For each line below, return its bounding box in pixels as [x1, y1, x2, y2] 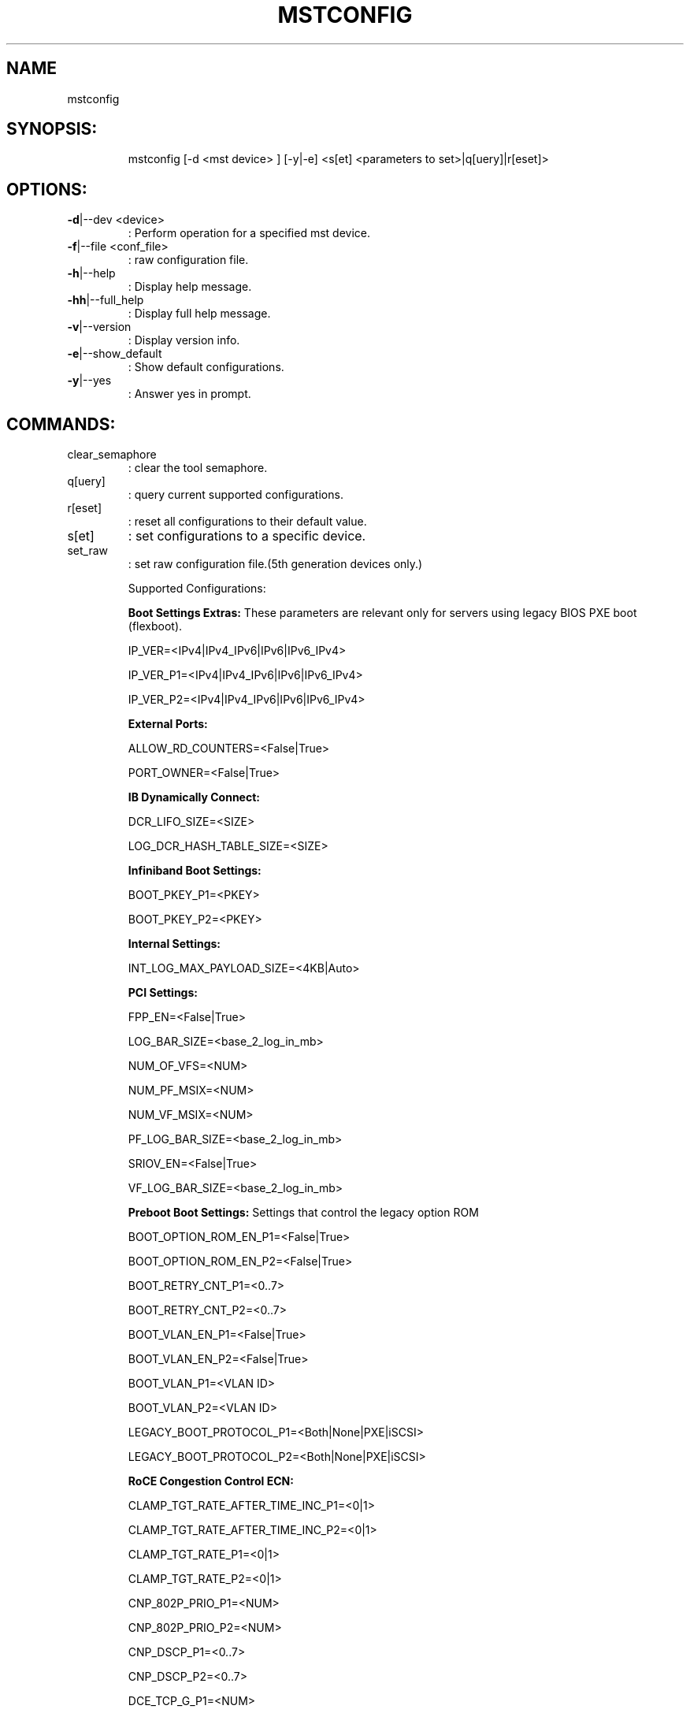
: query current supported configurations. [128, 488, 343, 502]
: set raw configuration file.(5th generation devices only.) [128, 557, 423, 571]
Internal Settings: [128, 937, 221, 951]
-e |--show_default [67, 347, 162, 361]
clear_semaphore [67, 448, 157, 462]
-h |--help [67, 266, 116, 281]
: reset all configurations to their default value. [128, 515, 367, 529]
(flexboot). [128, 619, 183, 634]
